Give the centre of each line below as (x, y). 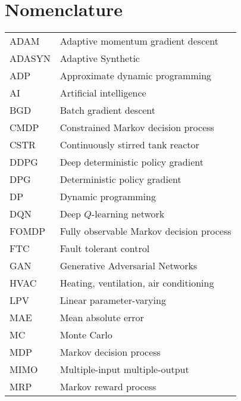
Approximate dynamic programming (136, 76)
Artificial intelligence (103, 93)
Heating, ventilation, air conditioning (137, 283)
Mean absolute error (102, 318)
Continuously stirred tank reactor (129, 145)
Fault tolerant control (105, 248)
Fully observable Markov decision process (145, 231)
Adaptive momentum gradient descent (139, 41)
